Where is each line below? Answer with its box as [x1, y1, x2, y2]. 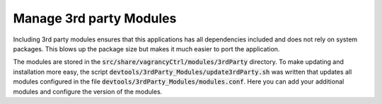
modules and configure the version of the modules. [13, 87, 163, 96]
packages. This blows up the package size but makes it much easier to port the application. [13, 44, 280, 53]
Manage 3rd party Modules [13, 11, 177, 26]
